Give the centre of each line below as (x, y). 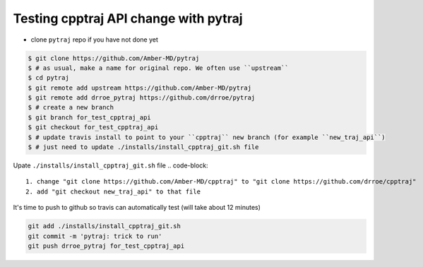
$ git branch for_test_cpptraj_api (89, 117)
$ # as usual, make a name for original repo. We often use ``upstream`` (158, 68)
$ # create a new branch (71, 107)
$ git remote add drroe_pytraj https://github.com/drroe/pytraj (142, 98)
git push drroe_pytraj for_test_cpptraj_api (106, 246)
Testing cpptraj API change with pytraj (128, 18)
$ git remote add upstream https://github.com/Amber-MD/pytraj (140, 88)
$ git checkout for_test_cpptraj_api (93, 127)
